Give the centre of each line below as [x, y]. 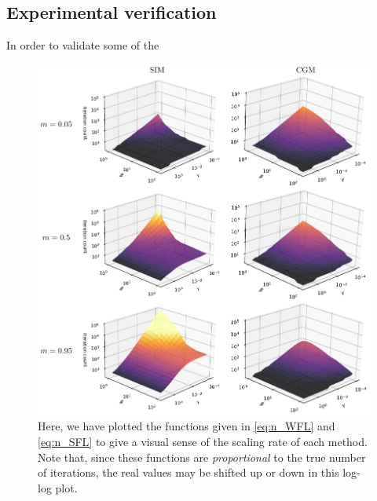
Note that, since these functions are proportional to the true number [202, 457]
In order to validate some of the [83, 45]
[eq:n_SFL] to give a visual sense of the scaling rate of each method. [203, 441]
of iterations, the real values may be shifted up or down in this [188, 472]
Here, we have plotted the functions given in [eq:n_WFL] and [187, 426]
